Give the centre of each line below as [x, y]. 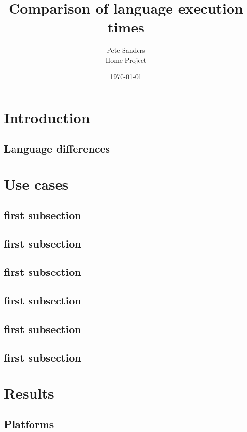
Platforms [29, 424]
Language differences [57, 148]
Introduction [47, 118]
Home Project [126, 59]
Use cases [36, 184]
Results [29, 393]
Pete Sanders [126, 50]
